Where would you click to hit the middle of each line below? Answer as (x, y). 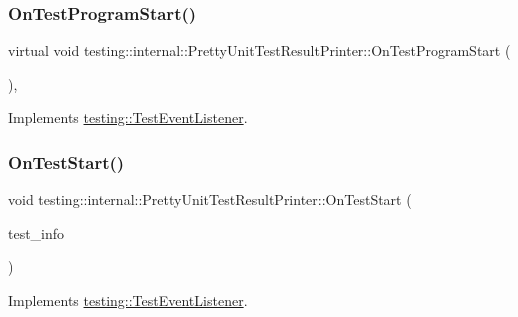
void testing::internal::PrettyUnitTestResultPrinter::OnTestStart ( (210, 199)
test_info (36, 232)
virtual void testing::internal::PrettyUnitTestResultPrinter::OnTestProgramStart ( (259, 50)
